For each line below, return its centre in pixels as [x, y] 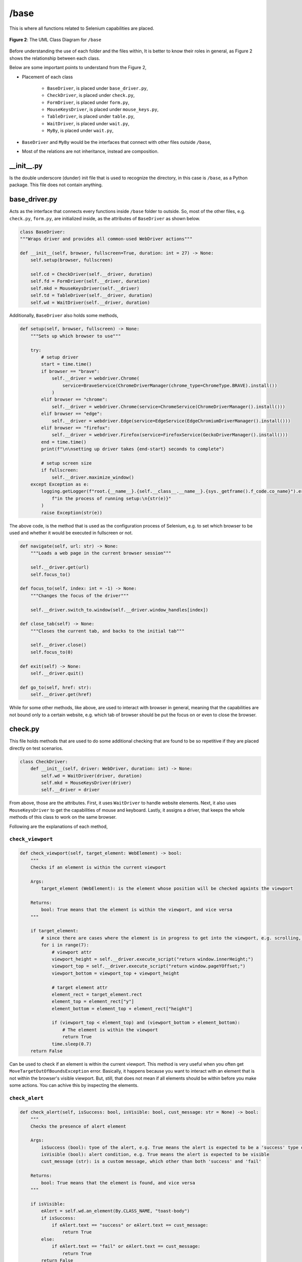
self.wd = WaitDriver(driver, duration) [92, 776]
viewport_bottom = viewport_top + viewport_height [116, 973]
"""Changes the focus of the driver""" [80, 595]
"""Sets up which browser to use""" [75, 336]
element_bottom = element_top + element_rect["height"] [122, 1009]
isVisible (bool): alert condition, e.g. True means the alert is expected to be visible [155, 1154]
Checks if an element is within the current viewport [98, 867]
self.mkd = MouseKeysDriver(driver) [86, 783]
